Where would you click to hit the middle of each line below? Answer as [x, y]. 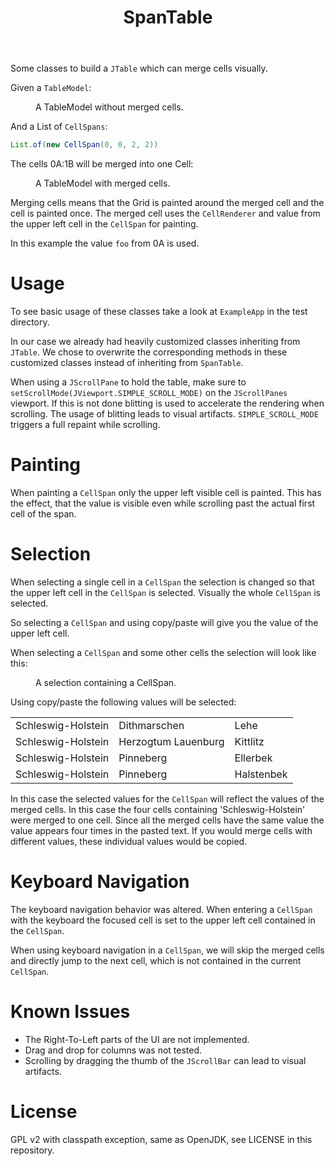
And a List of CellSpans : [59, 127]
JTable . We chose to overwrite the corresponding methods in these [149, 352]
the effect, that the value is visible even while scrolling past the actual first [163, 503]
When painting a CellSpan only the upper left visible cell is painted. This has [166, 492]
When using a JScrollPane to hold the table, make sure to [128, 382]
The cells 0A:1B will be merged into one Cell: [102, 164]
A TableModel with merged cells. [103, 183]
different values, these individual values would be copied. [129, 841]
